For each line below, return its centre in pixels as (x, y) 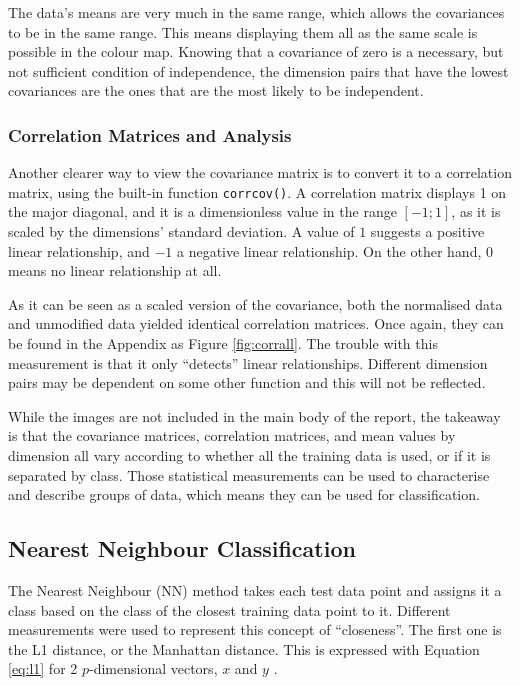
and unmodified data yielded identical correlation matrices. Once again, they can (256, 323)
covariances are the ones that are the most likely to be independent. (216, 90)
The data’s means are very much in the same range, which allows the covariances (256, 12)
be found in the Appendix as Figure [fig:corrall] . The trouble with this (223, 343)
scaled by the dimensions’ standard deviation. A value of (181, 231)
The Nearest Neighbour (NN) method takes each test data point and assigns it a (255, 589)
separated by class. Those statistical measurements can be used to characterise (249, 474)
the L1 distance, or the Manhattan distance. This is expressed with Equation (244, 648)
